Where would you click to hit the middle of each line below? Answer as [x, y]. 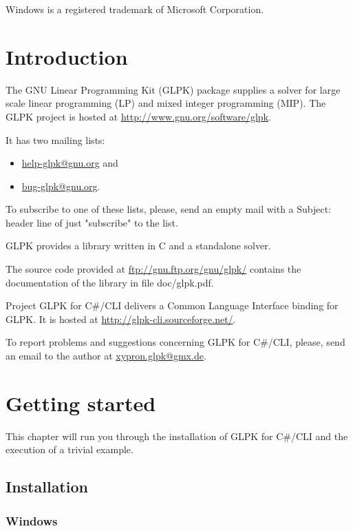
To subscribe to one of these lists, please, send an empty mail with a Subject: [169, 209]
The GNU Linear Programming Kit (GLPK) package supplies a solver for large [173, 89]
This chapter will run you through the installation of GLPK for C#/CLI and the [177, 436]
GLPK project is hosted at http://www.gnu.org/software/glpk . [138, 116]
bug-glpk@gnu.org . [61, 186]
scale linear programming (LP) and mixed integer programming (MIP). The [166, 103]
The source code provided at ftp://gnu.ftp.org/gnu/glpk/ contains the [153, 269]
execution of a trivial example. [69, 449]
